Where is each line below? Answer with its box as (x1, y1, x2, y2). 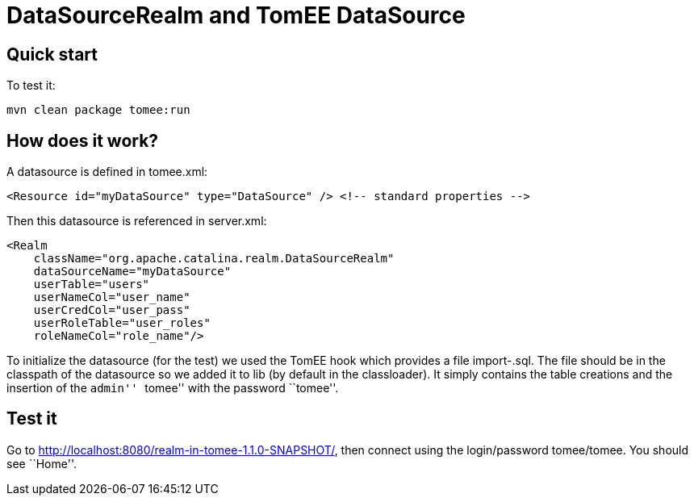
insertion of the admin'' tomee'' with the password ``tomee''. (6, 381, 339, 395)
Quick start (6, 44, 98, 65)
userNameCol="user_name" (33, 291, 190, 304)
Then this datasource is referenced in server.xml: (6, 214, 267, 228)
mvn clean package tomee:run (6, 103, 190, 117)
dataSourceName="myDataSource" (33, 265, 232, 278)
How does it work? (6, 130, 159, 151)
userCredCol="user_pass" (33, 303, 190, 317)
